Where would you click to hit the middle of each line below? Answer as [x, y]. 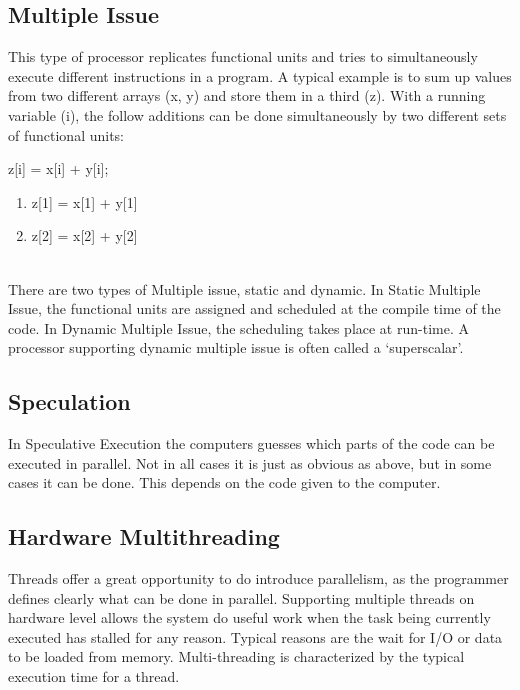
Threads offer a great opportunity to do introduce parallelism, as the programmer [258, 578]
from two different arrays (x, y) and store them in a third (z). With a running [247, 95]
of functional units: [66, 134]
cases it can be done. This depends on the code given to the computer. [224, 482]
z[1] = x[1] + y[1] [84, 201]
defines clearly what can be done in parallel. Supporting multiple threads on [241, 597]
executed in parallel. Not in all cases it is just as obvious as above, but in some [250, 462]
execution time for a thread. [94, 676]
